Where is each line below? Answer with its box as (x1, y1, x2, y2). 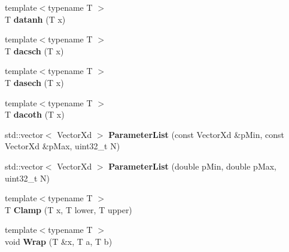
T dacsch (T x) (5, 44, 64, 57)
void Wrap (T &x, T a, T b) (5, 235, 112, 247)
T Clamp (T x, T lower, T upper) (5, 203, 132, 216)
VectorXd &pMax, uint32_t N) (5, 140, 120, 152)
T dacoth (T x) (5, 108, 65, 121)
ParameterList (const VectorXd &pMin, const (108, 128, 284, 140)
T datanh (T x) (5, 13, 66, 25)
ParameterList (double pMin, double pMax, (108, 159, 276, 172)
